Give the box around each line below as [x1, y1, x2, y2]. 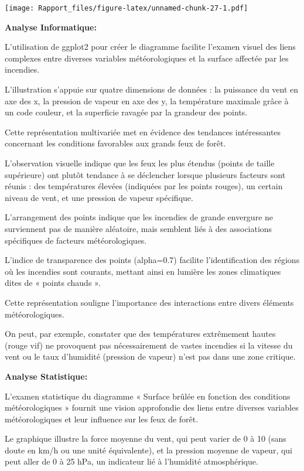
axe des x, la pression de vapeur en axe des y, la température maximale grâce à [5, 94, 289, 107]
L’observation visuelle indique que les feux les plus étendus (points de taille [5, 157, 275, 169]
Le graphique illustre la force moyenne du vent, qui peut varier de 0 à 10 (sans [5, 432, 286, 445]
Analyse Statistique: [5, 370, 88, 382]
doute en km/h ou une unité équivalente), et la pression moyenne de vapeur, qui [5, 443, 293, 456]
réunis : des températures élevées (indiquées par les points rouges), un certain [5, 180, 283, 192]
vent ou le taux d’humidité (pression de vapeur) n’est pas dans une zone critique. [5, 350, 296, 363]
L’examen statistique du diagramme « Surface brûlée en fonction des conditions [5, 390, 291, 402]
